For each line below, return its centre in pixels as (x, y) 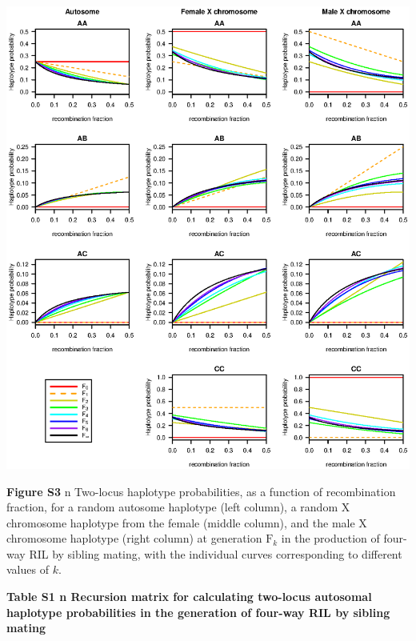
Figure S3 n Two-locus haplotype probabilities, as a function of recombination (201, 491)
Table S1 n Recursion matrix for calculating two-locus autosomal (189, 597)
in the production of (330, 538)
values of (28, 569)
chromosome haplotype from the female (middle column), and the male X (187, 522)
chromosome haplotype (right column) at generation (134, 538)
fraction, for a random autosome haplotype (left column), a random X (178, 507)
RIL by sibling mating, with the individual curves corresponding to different (216, 553)
